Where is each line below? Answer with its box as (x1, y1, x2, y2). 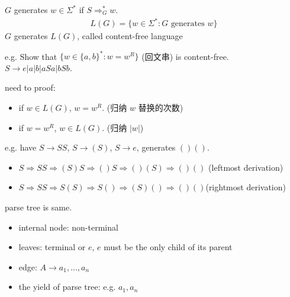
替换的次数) (138, 101, 183, 113)
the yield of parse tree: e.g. (18, 280, 116, 293)
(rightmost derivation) (205, 181, 286, 193)
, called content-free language (77, 30, 183, 42)
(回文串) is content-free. (141, 50, 229, 62)
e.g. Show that (5, 50, 57, 62)
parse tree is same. (5, 200, 72, 213)
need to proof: (5, 81, 56, 94)
